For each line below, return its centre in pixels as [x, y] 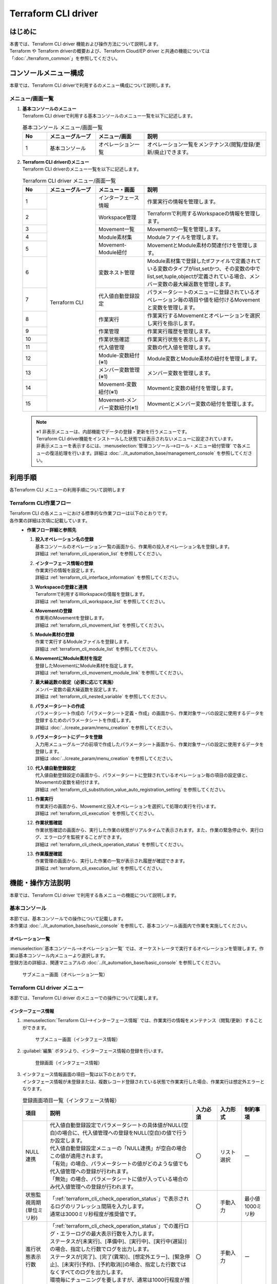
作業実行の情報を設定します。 [66, 570]
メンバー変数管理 [119, 370]
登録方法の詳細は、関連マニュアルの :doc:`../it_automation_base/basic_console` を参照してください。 [116, 962]
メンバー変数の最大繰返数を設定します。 [78, 689]
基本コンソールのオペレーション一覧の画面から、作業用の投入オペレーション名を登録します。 [134, 546]
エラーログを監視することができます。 [84, 837]
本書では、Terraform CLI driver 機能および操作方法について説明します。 [85, 44]
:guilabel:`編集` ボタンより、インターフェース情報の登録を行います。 [94, 1051]
